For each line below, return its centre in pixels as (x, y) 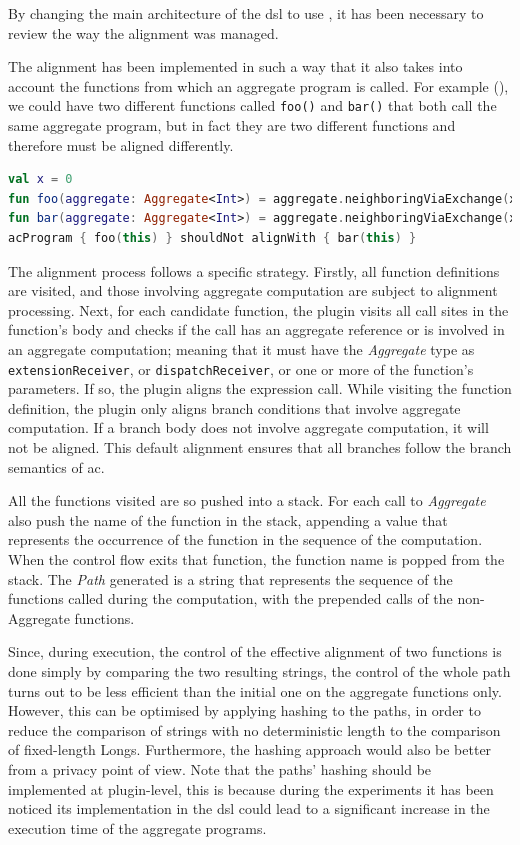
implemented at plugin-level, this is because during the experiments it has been (251, 788)
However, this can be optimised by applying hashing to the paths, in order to (244, 710)
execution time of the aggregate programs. (137, 827)
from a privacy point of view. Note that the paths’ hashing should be (220, 768)
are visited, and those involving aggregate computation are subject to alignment (253, 290)
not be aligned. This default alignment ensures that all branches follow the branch (260, 447)
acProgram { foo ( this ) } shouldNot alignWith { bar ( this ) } (212, 238)
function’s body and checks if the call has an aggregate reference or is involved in (256, 329)
